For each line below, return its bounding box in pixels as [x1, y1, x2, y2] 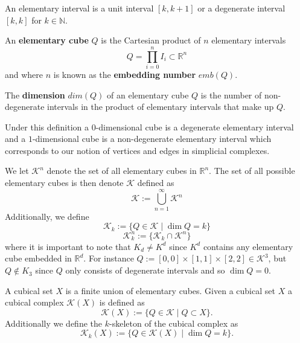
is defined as [99, 296, 145, 309]
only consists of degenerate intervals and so [65, 264, 225, 277]
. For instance [83, 252, 134, 264]
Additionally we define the [5, 316, 103, 329]
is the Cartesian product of [101, 34, 201, 46]
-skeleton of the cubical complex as [109, 316, 238, 329]
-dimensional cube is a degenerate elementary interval [95, 120, 294, 133]
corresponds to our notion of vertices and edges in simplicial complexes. [5, 144, 270, 156]
